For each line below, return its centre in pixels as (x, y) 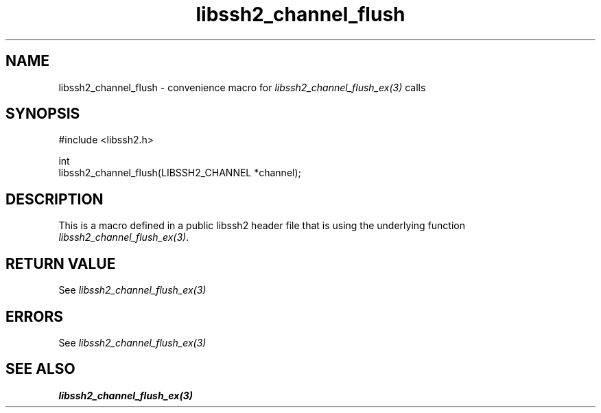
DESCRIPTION (55, 199)
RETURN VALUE (61, 263)
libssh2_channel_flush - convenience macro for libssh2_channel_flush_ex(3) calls (242, 87)
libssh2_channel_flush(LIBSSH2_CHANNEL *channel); (180, 173)
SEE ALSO (40, 369)
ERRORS (35, 316)
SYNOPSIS (43, 114)
